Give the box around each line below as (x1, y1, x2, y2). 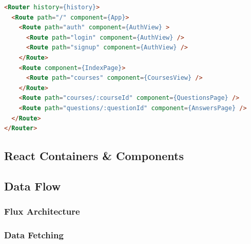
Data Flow (4, 178, 61, 194)
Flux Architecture (4, 205, 80, 218)
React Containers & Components (4, 148, 184, 164)
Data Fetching (4, 229, 64, 241)
